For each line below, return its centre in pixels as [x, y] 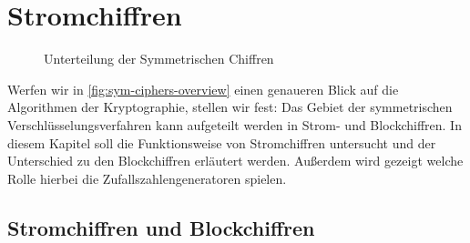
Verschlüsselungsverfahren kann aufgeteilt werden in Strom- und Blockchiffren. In [235, 124]
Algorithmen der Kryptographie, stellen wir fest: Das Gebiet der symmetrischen [230, 107]
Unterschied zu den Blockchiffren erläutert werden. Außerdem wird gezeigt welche [235, 161]
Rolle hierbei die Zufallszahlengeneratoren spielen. [147, 178]
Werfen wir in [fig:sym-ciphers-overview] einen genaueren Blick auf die [203, 89]
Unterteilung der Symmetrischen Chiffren [159, 59]
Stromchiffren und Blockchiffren [161, 227]
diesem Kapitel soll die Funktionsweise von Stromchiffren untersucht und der [222, 142]
